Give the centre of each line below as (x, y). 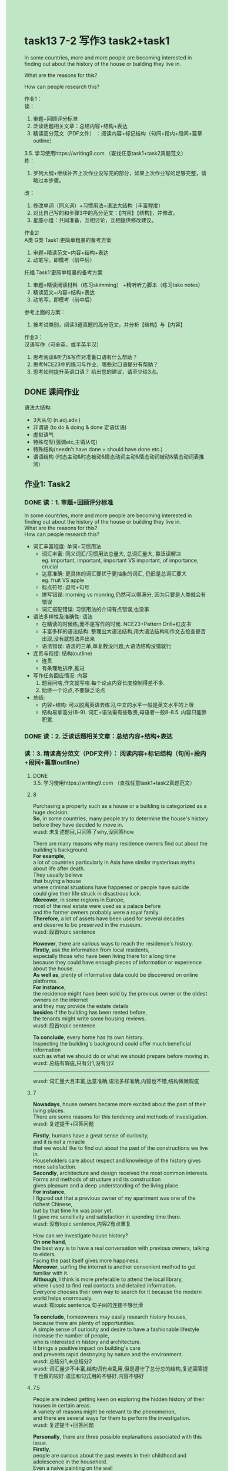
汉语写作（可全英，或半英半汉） (63, 344)
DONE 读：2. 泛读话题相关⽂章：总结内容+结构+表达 (98, 737)
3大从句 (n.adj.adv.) (57, 420)
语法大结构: (38, 407)
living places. (49, 1110)
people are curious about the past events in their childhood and (110, 1455)
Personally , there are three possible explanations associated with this (117, 1436)
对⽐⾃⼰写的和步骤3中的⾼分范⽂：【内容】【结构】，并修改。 (105, 212)
